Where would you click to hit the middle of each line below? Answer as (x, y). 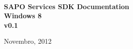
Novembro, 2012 (28, 41)
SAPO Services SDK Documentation (67, 6)
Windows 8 (23, 16)
